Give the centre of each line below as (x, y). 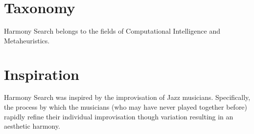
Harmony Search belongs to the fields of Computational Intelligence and (112, 31)
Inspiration (42, 74)
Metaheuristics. (27, 40)
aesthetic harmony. (32, 126)
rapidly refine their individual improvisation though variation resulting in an (119, 116)
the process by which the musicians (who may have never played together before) (126, 107)
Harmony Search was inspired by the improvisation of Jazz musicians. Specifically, (127, 97)
